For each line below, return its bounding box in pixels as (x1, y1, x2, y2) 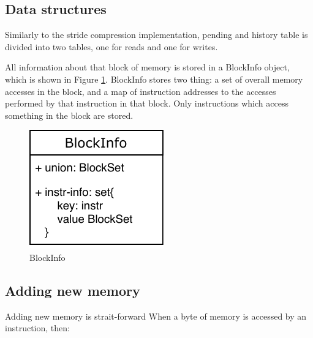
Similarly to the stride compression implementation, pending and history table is (5, 28, 308, 41)
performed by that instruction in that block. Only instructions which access (5, 97, 288, 110)
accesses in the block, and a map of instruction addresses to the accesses (5, 85, 276, 97)
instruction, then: (5, 321, 70, 334)
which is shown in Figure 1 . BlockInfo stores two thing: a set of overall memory (5, 72, 303, 85)
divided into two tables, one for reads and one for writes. (5, 40, 218, 53)
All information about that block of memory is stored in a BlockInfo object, (5, 61, 290, 73)
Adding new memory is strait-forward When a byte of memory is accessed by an (5, 309, 307, 322)
